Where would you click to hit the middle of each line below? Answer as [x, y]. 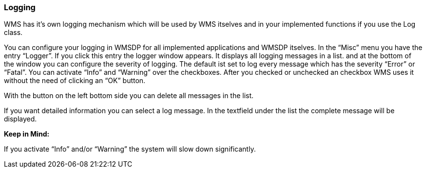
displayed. [20, 119]
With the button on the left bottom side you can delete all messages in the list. [129, 96]
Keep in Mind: [27, 134]
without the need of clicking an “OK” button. [75, 81]
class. [13, 33]
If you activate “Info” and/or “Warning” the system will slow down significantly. [130, 149]
